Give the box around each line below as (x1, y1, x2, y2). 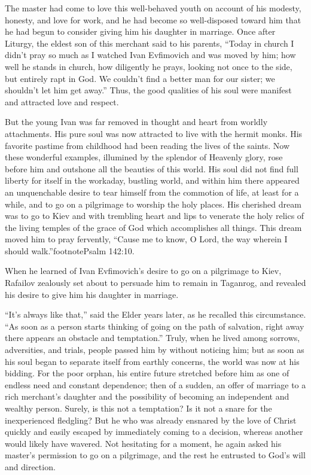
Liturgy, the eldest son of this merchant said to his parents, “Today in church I (5, 36, 294, 49)
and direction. (5, 460, 56, 473)
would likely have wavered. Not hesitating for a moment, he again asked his (5, 437, 282, 449)
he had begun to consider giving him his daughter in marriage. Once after (5, 25, 276, 38)
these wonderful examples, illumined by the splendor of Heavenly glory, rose (5, 151, 283, 163)
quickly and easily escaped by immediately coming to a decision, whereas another (5, 425, 303, 438)
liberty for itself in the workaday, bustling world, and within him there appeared (5, 174, 300, 187)
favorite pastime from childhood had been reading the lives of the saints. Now (5, 139, 290, 151)
